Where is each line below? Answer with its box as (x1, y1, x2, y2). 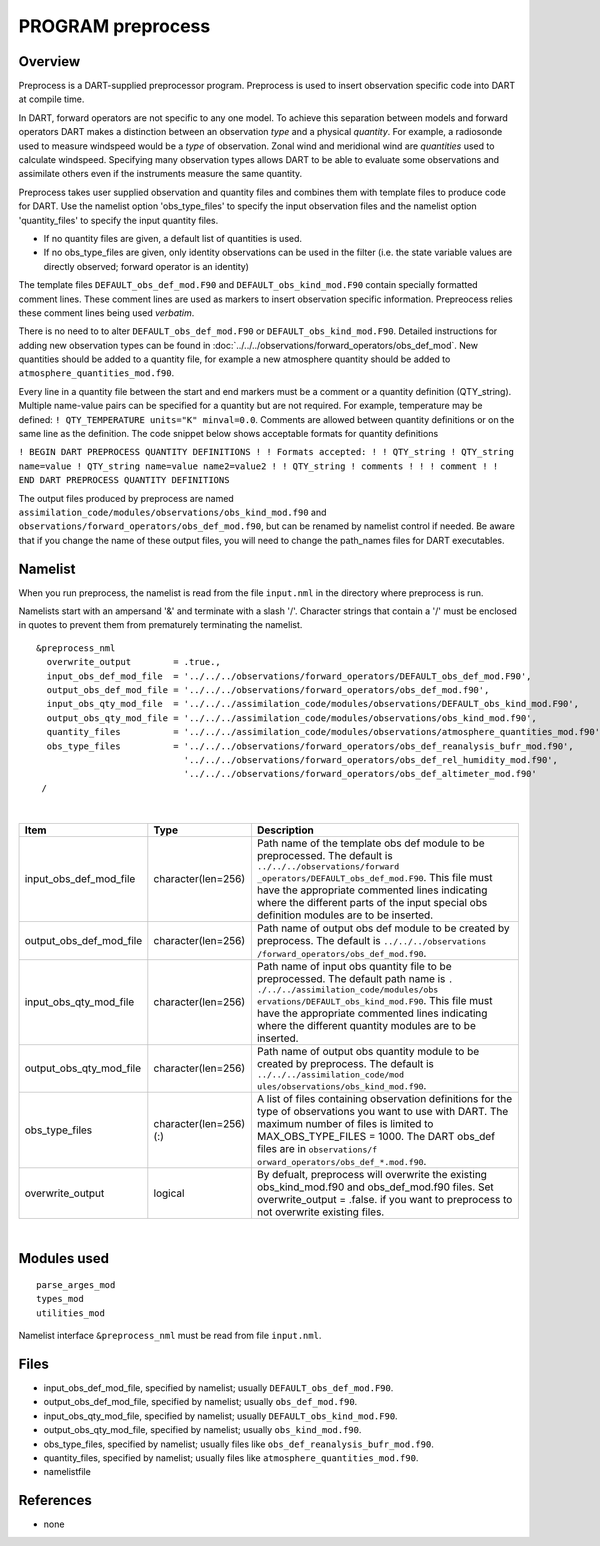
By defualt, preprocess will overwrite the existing (256, 1167, 487, 1181)
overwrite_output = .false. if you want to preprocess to (256, 1192, 513, 1206)
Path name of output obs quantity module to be (256, 1044, 480, 1058)
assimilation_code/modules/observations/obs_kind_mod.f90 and (18, 506, 327, 518)
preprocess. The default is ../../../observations (256, 933, 487, 947)
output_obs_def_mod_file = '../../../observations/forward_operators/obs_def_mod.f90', (46, 685, 490, 696)
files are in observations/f (256, 1141, 378, 1155)
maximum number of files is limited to (256, 1116, 434, 1130)
